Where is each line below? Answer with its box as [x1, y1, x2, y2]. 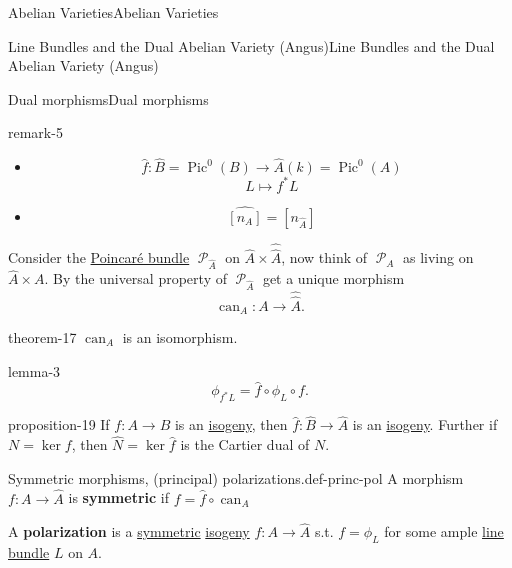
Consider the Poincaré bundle [8, 247, 190, 268]
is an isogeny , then [174, 414, 288, 435]
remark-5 [8, 122, 63, 143]
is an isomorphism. [122, 326, 238, 347]
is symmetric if [68, 487, 169, 508]
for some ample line [384, 521, 504, 542]
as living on [403, 247, 474, 268]
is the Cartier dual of [180, 434, 310, 455]
